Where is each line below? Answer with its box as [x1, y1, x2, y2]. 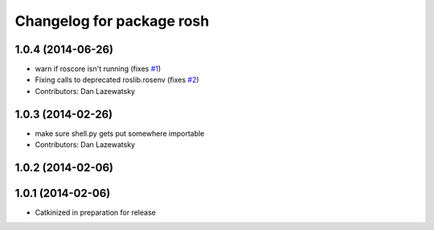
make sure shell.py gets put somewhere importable [35, 129, 205, 138]
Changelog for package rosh [14, 12, 210, 30]
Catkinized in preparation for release [35, 207, 156, 217]
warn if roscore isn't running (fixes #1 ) [35, 64, 162, 74]
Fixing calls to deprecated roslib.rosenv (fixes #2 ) [35, 75, 200, 84]
